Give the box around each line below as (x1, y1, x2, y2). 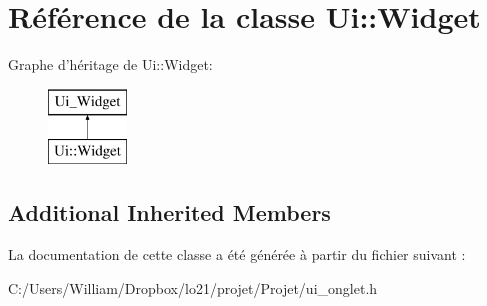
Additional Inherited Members (8, 197, 331, 228)
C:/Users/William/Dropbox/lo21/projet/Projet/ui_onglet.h (8, 277, 378, 298)
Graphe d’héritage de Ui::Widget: (8, 54, 213, 75)
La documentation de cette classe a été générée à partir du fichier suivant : (8, 244, 466, 265)
